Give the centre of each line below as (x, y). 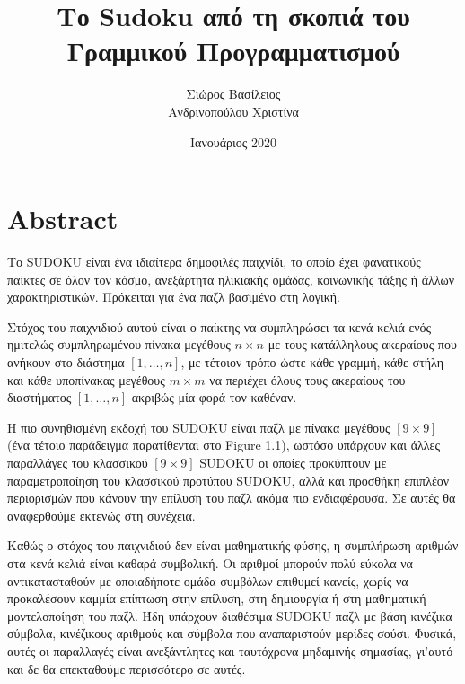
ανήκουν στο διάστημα (66, 362)
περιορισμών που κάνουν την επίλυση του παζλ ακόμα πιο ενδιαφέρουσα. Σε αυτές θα (232, 498)
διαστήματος (39, 397)
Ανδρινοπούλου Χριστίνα (233, 111)
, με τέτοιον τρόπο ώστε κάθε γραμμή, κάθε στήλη (312, 362)
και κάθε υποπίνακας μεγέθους (86, 379)
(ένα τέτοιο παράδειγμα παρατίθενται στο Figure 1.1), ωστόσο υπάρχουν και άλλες (224, 445)
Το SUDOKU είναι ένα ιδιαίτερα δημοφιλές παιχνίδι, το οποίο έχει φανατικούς (214, 262)
